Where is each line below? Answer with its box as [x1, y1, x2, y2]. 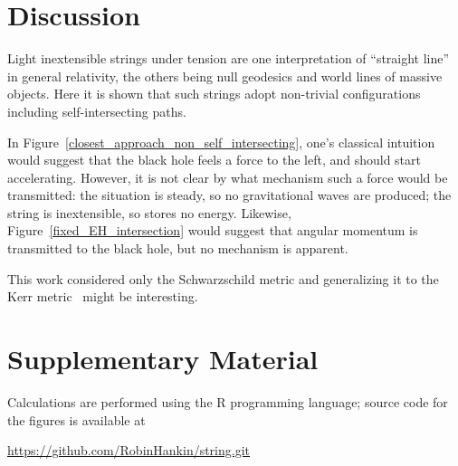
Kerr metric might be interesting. [7, 287, 198, 306]
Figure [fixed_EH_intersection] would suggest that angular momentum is [7, 221, 418, 240]
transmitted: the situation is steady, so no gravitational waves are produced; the [7, 185, 452, 204]
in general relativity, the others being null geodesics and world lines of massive [7, 66, 443, 85]
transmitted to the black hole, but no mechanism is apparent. [7, 239, 348, 258]
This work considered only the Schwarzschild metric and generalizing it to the [7, 269, 439, 288]
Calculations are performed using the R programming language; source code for [7, 392, 448, 411]
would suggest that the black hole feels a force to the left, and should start [7, 150, 422, 169]
